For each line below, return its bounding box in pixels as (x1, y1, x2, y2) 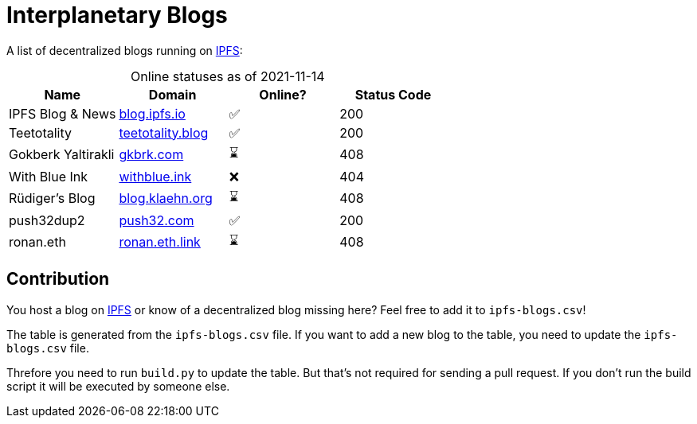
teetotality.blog (119, 124, 209, 141)
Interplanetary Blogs (6, 2, 228, 29)
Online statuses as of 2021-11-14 (131, 68, 325, 84)
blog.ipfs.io (119, 105, 186, 122)
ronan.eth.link (119, 234, 201, 251)
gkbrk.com (119, 146, 184, 163)
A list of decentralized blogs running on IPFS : (6, 43, 243, 57)
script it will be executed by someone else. (6, 379, 230, 393)
